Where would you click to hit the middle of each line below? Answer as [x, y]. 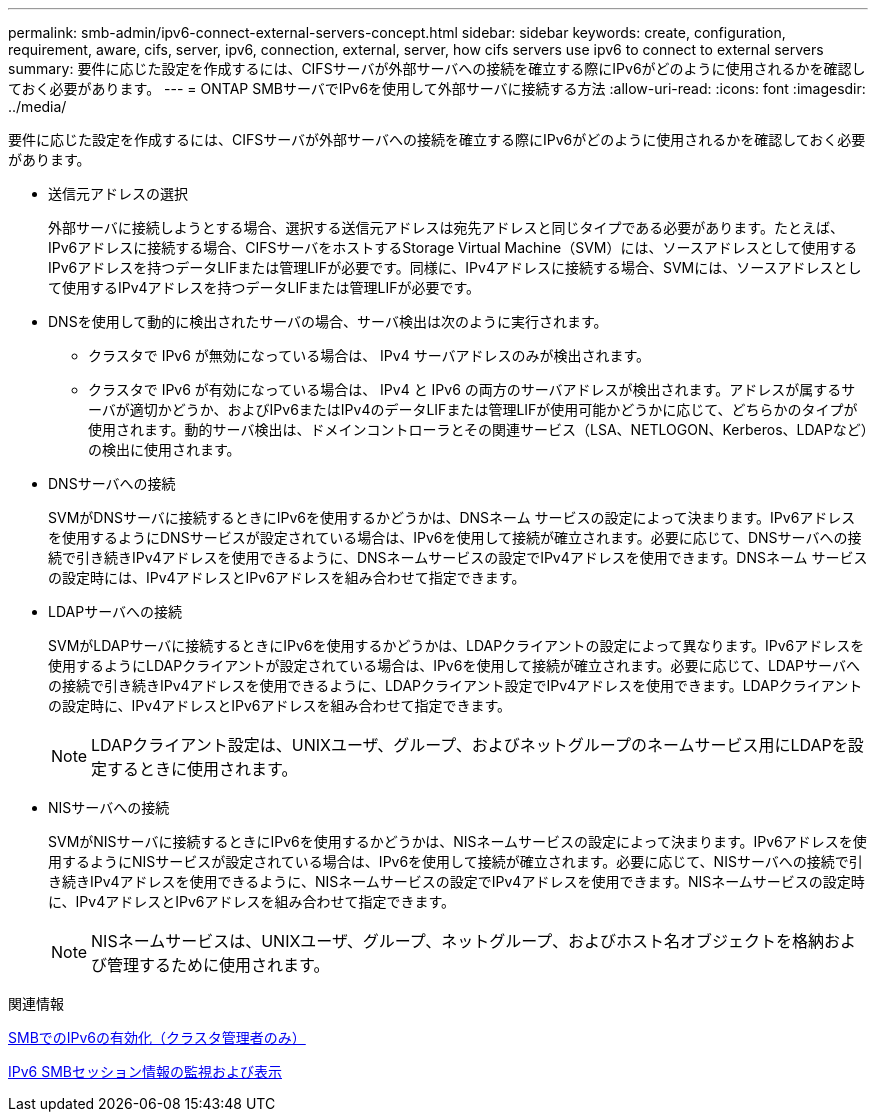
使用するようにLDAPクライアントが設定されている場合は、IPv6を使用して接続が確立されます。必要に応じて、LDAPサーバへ [454, 665]
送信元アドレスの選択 [118, 193]
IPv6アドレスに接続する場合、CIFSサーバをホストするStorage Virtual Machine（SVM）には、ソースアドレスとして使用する [453, 247]
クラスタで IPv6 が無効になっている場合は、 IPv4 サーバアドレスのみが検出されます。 [369, 355]
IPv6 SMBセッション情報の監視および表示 [145, 1071]
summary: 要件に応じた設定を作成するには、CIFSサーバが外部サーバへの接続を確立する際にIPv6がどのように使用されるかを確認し [437, 68]
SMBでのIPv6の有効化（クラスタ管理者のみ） [157, 1037]
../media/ [37, 106]
